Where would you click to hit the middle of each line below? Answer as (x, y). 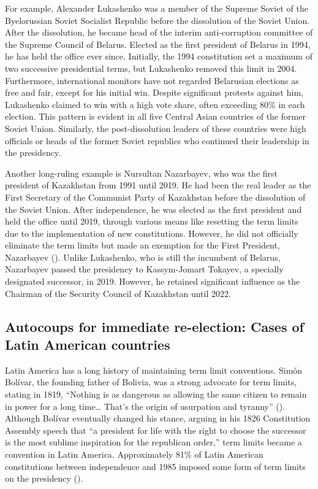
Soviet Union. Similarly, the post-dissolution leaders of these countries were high (156, 128)
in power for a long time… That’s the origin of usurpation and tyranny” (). (145, 406)
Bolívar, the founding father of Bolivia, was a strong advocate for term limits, (151, 382)
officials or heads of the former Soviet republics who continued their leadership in (157, 140)
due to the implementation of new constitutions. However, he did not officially (152, 233)
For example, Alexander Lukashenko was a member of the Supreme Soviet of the (157, 8)
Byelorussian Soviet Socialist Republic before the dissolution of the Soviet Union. (157, 20)
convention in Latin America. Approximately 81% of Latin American (134, 454)
